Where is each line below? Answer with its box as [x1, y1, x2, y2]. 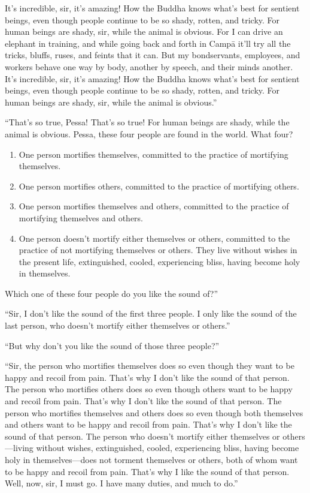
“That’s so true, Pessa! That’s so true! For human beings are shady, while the [5, 116, 290, 128]
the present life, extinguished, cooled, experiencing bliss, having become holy [19, 255, 300, 267]
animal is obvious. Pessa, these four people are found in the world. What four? [5, 127, 293, 140]
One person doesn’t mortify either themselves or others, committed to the [19, 232, 290, 244]
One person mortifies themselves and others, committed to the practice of [19, 200, 289, 212]
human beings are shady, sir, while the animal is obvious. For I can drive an [5, 25, 283, 38]
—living [5, 441, 34, 454]
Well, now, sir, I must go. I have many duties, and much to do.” [5, 477, 238, 489]
